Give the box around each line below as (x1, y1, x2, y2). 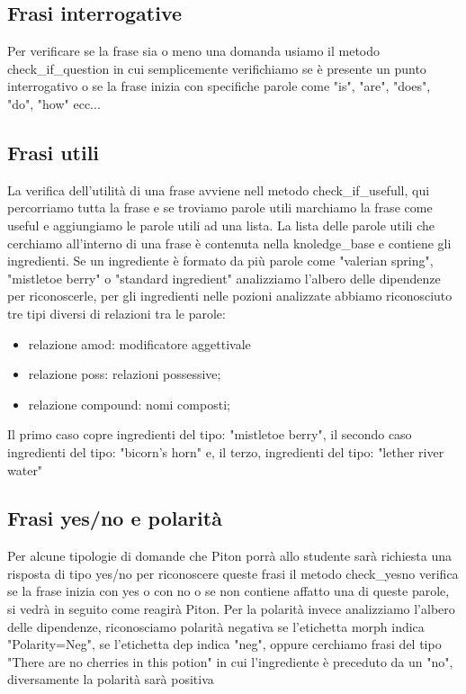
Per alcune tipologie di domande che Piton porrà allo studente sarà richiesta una (7, 546, 452, 565)
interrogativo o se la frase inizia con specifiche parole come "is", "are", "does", (7, 77, 431, 95)
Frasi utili (7, 138, 100, 166)
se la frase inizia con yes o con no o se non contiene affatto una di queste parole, (7, 581, 450, 600)
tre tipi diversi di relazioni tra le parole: (7, 303, 226, 322)
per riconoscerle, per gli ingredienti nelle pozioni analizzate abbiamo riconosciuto (7, 286, 453, 305)
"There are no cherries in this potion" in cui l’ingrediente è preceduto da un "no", (7, 652, 453, 671)
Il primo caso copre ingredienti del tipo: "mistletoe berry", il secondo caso (7, 425, 412, 444)
